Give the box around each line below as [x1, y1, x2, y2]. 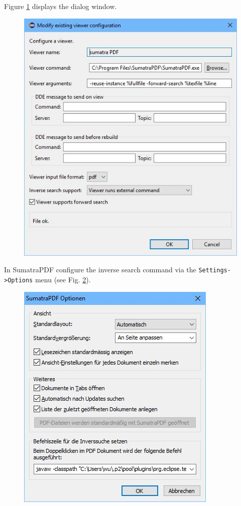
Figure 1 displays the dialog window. [4, 1, 117, 11]
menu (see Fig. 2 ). [35, 274, 91, 285]
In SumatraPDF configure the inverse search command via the [4, 264, 196, 275]
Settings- [198, 267, 231, 274]
